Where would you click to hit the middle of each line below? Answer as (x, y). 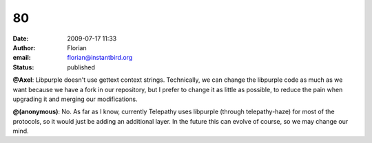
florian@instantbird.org (100, 58)
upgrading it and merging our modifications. (75, 99)
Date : (21, 38)
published (81, 67)
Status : (23, 67)
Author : (24, 47)
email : (22, 58)
